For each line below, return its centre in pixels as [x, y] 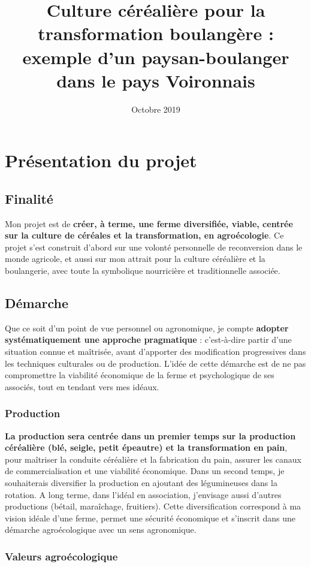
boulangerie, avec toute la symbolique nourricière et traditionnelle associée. [143, 271]
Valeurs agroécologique [61, 556]
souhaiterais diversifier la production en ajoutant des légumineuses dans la [141, 482]
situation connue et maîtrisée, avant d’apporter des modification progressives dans [155, 352]
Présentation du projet [101, 160]
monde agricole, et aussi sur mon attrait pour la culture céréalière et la [135, 259]
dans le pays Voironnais [156, 80]
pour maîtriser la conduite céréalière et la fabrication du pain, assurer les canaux [153, 459]
